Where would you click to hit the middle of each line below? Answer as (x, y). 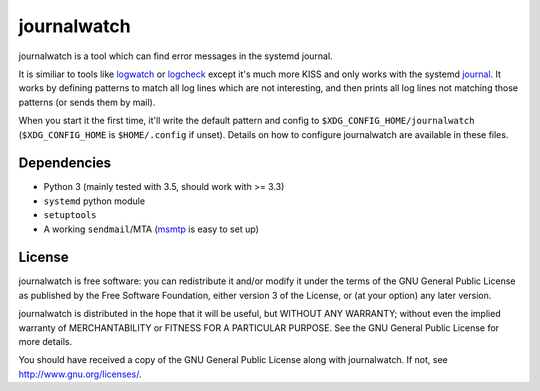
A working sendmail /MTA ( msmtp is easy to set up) (151, 229)
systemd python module (94, 201)
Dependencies (65, 163)
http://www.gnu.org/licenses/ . (80, 374)
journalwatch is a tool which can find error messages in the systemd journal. (176, 56)
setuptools (70, 215)
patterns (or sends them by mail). (87, 102)
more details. (45, 342)
